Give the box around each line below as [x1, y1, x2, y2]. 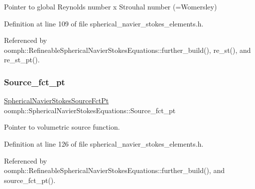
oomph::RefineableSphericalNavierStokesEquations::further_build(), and [4, 165, 225, 176]
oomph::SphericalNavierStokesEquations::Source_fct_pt [4, 105, 176, 115]
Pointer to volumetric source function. [4, 122, 120, 132]
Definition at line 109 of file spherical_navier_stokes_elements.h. [4, 18, 204, 28]
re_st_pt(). [4, 54, 40, 65]
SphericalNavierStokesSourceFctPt [4, 95, 109, 106]
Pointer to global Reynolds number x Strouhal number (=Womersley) [4, 1, 217, 11]
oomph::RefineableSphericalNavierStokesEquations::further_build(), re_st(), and [4, 44, 251, 55]
